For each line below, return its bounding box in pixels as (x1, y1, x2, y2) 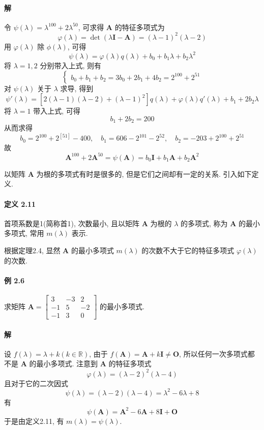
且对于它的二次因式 (4, 378, 68, 388)
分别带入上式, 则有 (40, 60, 101, 70)
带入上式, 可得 (33, 105, 80, 116)
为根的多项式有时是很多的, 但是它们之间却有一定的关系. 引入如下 (36, 168, 252, 179)
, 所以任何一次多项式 (179, 348, 248, 359)
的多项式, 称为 (181, 218, 228, 228)
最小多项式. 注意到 (36, 358, 98, 369)
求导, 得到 (60, 83, 94, 93)
